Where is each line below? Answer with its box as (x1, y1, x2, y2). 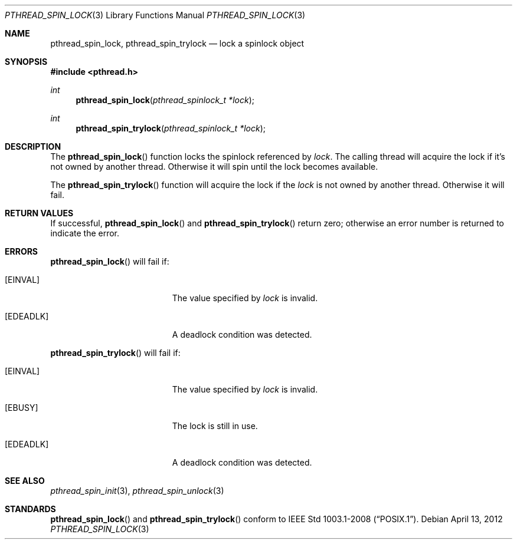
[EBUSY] (5, 403, 38, 413)
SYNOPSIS (5, 57, 48, 67)
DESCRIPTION (5, 141, 61, 151)
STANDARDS (5, 504, 56, 514)
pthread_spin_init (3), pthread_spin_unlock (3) (50, 486, 224, 496)
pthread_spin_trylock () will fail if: (50, 348, 181, 358)
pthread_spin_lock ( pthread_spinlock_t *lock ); (76, 95, 254, 105)
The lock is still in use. (172, 421, 258, 431)
